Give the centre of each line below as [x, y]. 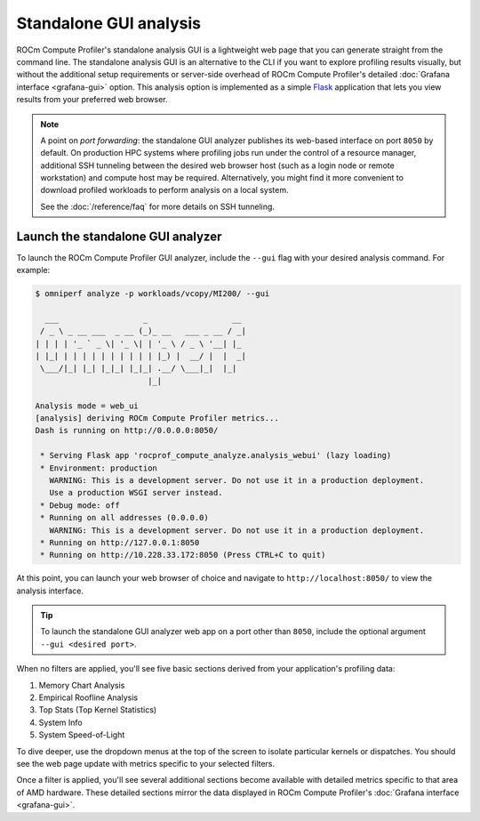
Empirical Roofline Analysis [88, 697]
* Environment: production [99, 468]
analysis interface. [50, 591]
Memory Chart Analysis [82, 685]
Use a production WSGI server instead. [136, 493]
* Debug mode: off [80, 505]
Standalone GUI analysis [109, 23]
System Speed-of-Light [82, 735]
